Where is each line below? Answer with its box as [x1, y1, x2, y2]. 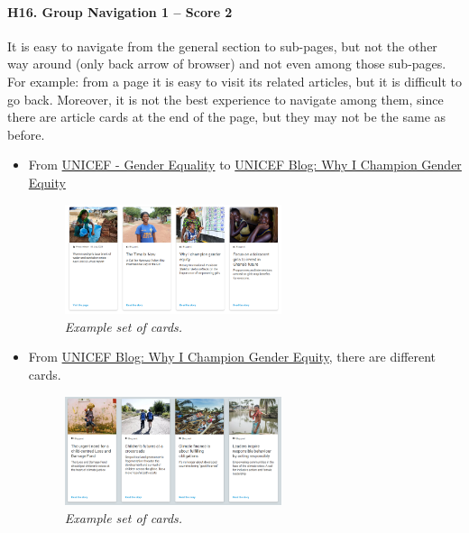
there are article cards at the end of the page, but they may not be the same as [7, 107, 446, 126]
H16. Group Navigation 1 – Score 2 [7, 2, 233, 21]
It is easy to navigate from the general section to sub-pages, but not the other [7, 36, 437, 55]
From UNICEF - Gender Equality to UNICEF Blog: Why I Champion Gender [28, 155, 462, 174]
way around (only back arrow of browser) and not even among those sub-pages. [7, 54, 446, 73]
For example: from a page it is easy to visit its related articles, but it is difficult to [7, 71, 462, 90]
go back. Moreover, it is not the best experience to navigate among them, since [7, 89, 444, 108]
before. [7, 124, 45, 143]
